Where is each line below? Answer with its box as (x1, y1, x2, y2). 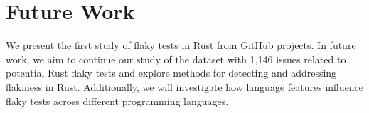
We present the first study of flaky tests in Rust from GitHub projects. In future (6, 38, 356, 53)
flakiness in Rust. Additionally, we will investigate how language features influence (6, 79, 364, 94)
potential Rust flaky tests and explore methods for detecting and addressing (6, 65, 337, 80)
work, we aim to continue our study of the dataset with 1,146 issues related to (6, 51, 346, 66)
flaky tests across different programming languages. (6, 93, 229, 108)
